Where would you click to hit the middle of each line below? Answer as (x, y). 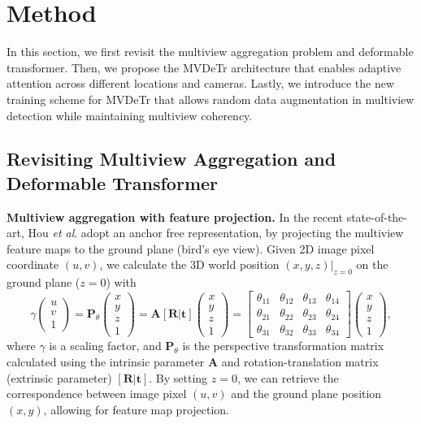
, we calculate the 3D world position (189, 264)
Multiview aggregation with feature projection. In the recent (175, 216)
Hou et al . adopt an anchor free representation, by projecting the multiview (216, 233)
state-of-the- (377, 216)
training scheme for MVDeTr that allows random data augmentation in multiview (210, 99)
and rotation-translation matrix (300, 361)
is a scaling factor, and (105, 346)
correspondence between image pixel (97, 394)
